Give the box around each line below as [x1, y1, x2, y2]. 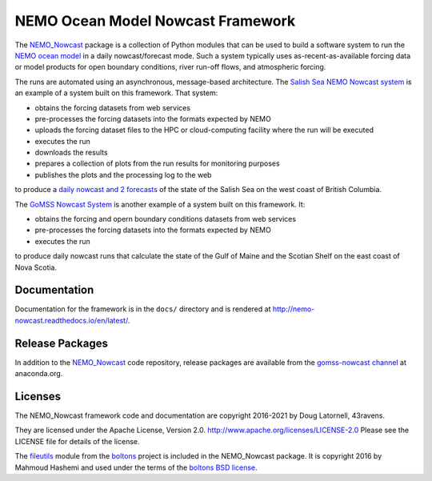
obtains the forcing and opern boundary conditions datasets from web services [34, 214, 296, 224]
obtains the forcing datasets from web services [34, 102, 191, 112]
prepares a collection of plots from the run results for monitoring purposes [34, 158, 280, 168]
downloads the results [34, 148, 108, 158]
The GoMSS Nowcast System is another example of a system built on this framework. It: [14, 199, 306, 209]
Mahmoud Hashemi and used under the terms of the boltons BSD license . [14, 463, 258, 472]
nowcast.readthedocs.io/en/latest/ [14, 315, 128, 325]
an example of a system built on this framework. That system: [14, 88, 218, 98]
